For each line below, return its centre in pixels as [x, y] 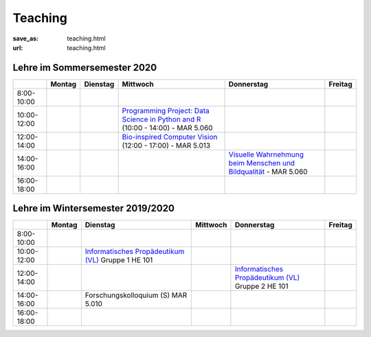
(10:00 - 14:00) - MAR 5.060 [167, 128]
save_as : [26, 38]
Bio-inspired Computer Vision [170, 137]
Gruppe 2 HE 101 [261, 286]
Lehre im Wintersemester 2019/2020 [94, 208]
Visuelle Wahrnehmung [266, 154]
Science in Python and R [161, 119]
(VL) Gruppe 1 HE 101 [119, 260]
